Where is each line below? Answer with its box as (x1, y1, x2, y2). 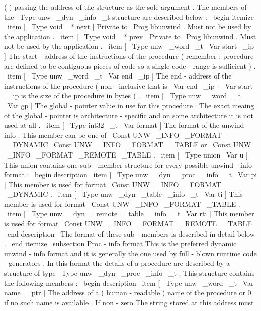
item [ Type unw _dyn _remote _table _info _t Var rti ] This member (7, 208, 254, 219)
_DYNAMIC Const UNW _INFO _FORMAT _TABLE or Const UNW (7, 139, 251, 150)
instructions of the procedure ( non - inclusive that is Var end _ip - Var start (4, 80, 253, 91)
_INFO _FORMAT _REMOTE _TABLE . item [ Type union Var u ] (7, 149, 248, 160)
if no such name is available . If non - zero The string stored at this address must (4, 297, 254, 307)
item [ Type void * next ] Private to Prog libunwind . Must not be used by (7, 21, 251, 32)
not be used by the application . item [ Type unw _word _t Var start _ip (4, 41, 254, 51)
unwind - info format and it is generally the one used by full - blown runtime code (4, 248, 257, 258)
